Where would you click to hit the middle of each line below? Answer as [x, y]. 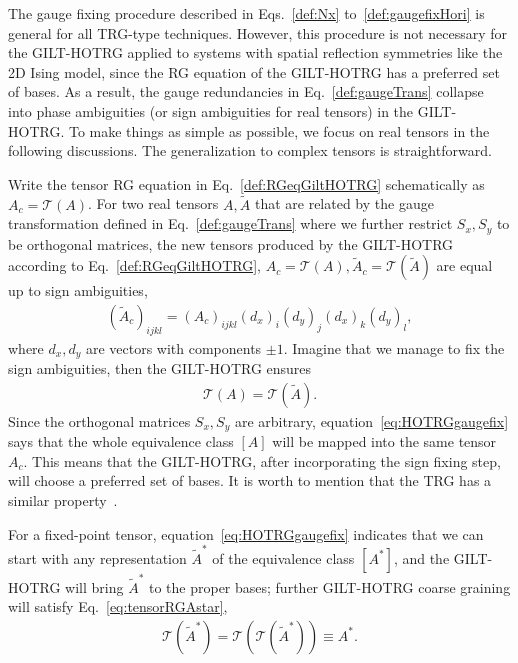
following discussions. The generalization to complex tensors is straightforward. [250, 150]
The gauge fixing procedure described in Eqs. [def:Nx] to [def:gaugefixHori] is [246, 13]
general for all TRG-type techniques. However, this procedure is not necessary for [258, 32]
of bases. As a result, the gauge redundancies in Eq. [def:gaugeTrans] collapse [246, 91]
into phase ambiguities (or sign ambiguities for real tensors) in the [211, 110]
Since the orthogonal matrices [99, 420]
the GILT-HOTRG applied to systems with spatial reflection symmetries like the [255, 52]
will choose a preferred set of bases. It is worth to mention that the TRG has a [250, 480]
